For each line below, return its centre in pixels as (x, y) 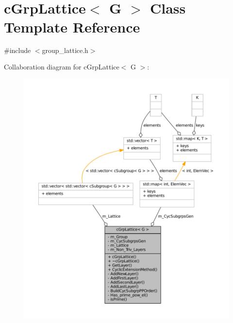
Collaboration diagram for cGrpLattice (62, 66)
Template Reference (72, 27)
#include (17, 50)
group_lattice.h (65, 50)
